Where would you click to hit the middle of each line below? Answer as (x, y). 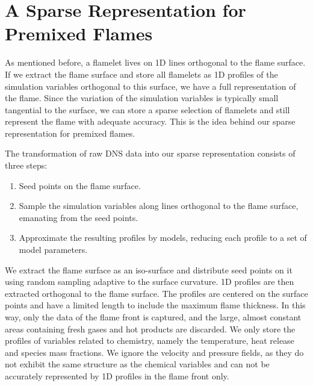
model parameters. (53, 250)
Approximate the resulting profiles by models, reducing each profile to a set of (163, 238)
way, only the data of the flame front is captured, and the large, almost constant (153, 317)
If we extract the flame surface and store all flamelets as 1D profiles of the (141, 74)
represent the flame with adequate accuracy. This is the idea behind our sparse (150, 121)
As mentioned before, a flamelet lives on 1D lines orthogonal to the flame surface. (155, 62)
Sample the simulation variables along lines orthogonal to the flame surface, (159, 206)
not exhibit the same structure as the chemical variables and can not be (137, 364)
